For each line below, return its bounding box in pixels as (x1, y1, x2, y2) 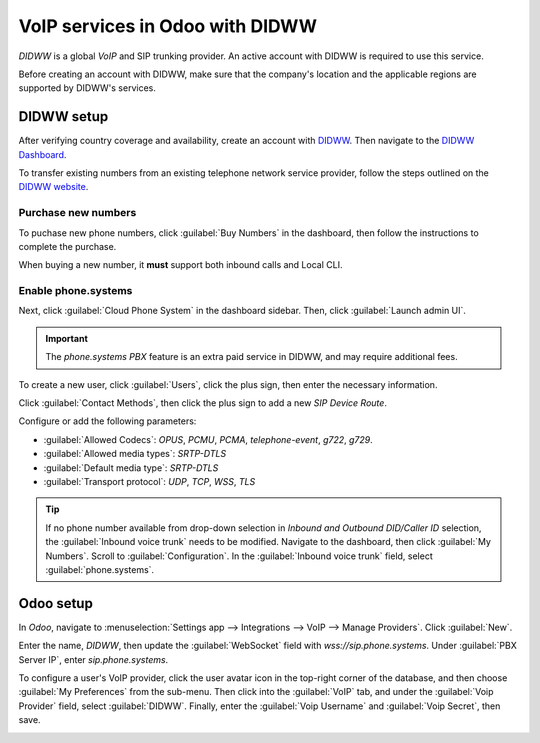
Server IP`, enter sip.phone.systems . (18, 653, 169, 665)
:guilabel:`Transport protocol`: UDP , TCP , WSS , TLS (43, 475, 256, 487)
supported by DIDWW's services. (18, 82, 157, 94)
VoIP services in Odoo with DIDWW (18, 15, 318, 37)
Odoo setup (18, 595, 94, 612)
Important (45, 332, 89, 344)
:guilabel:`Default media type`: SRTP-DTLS (43, 461, 219, 474)
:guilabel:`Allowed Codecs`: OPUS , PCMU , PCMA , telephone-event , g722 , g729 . (43, 433, 374, 445)
